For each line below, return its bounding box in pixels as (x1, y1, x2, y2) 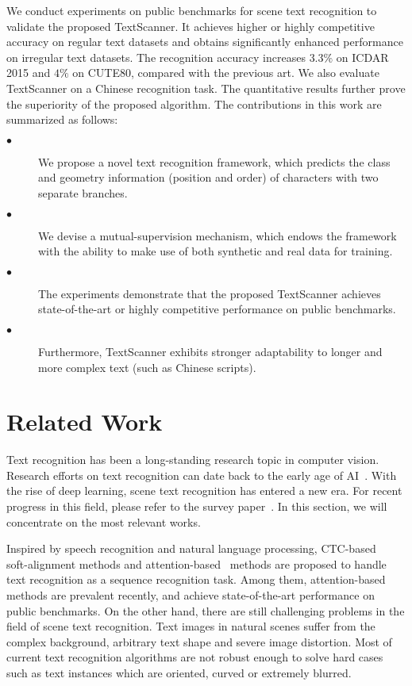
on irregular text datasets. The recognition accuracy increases (6, 48, 306, 65)
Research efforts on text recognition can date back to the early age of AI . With (6, 466, 397, 483)
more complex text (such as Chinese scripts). (38, 358, 256, 375)
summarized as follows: (6, 111, 118, 128)
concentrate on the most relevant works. (6, 513, 201, 530)
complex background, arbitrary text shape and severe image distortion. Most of (6, 633, 392, 650)
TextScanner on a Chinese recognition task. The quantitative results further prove (6, 79, 406, 96)
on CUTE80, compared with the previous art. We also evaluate (72, 64, 379, 81)
